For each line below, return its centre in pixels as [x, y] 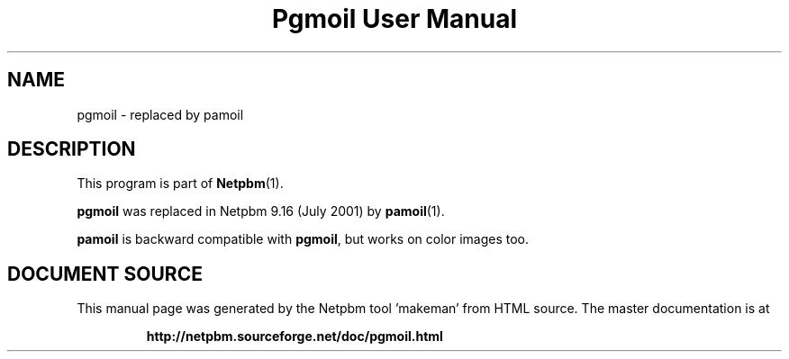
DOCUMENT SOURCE [105, 274]
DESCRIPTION [72, 149]
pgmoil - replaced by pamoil [160, 114]
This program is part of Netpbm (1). [180, 184]
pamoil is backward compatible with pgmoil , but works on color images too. [303, 239]
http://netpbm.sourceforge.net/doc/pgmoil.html [295, 337]
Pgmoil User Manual [394, 19]
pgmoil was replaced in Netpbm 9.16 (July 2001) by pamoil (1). [261, 211]
